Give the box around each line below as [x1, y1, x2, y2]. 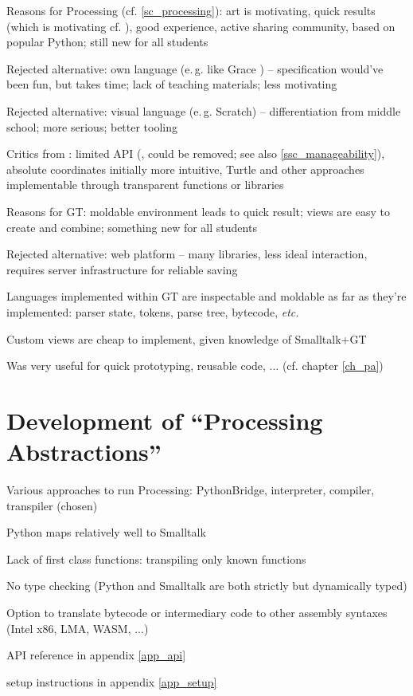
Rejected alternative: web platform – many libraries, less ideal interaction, [6, 246, 368, 262]
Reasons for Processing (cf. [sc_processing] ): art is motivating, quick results [6, 2, 376, 18]
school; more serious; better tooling [6, 118, 178, 135]
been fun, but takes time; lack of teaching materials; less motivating [6, 76, 337, 92]
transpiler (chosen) [6, 497, 98, 513]
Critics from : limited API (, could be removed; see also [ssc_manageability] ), [6, 145, 385, 162]
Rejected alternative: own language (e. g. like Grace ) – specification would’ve [6, 60, 384, 77]
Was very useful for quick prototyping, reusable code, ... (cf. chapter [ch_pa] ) [6, 357, 384, 374]
